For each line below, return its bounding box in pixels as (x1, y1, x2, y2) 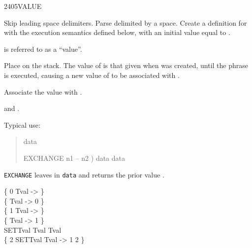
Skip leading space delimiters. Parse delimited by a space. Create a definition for (4, 17, 247, 28)
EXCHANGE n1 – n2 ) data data (23, 152, 126, 163)
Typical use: (4, 119, 40, 130)
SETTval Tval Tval (4, 224, 62, 235)
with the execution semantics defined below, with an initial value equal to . (4, 27, 230, 37)
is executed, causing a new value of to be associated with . (4, 70, 180, 80)
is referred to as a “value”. (4, 43, 82, 54)
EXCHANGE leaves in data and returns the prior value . (4, 169, 164, 179)
